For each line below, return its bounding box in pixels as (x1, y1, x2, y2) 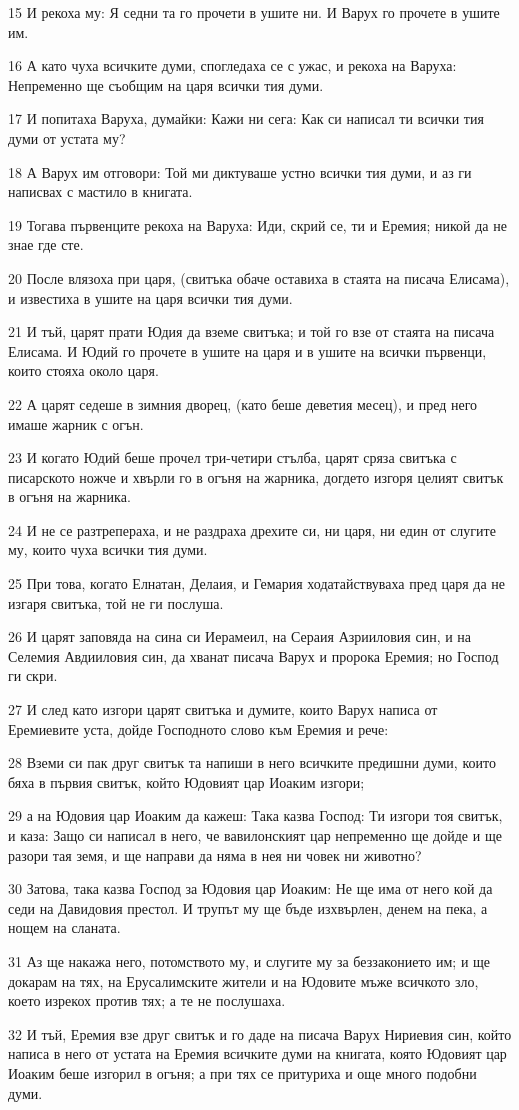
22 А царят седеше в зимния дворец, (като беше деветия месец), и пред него (8, 393, 478, 414)
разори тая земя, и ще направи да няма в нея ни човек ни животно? (8, 844, 422, 865)
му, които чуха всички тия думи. (8, 539, 208, 560)
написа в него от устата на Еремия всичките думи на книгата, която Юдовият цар (8, 1043, 507, 1064)
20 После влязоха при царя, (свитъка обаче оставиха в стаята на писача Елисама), (8, 267, 510, 288)
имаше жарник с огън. (8, 413, 144, 434)
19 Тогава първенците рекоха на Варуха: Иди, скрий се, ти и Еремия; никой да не (8, 214, 507, 235)
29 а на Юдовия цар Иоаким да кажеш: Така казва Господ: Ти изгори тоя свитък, (8, 805, 503, 826)
